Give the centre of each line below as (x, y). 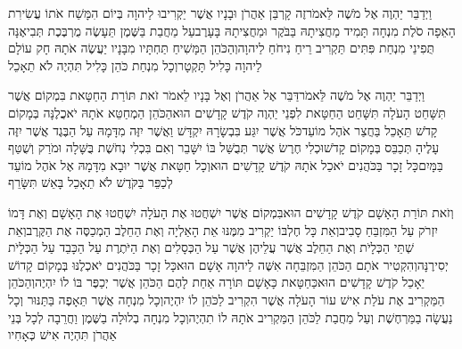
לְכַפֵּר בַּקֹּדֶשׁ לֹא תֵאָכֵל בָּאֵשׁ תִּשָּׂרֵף (91, 182)
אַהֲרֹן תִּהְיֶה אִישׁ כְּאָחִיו (62, 334)
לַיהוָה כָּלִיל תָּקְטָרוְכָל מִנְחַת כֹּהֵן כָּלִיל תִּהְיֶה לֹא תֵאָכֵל (135, 65)
